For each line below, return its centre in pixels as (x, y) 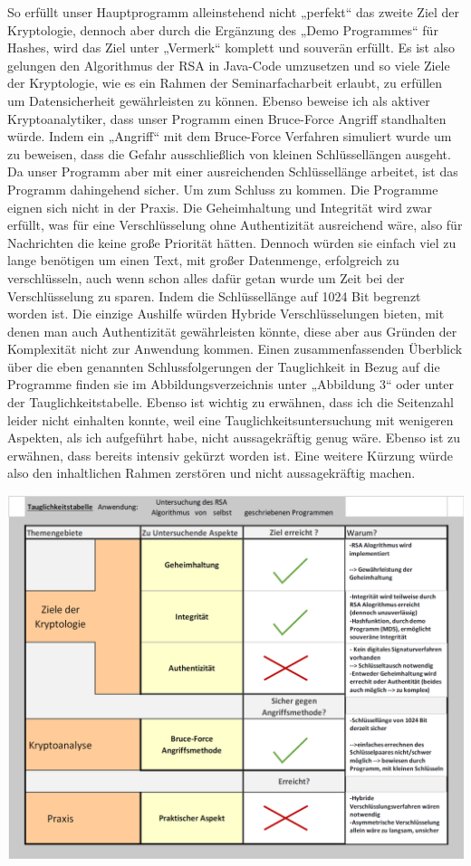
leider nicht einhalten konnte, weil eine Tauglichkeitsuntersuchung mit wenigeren (231, 419)
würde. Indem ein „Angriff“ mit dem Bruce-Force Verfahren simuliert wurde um (230, 136)
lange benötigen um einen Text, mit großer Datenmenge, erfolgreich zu (203, 260)
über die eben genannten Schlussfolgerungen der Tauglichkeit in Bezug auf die (224, 366)
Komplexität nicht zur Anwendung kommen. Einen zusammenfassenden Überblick (235, 349)
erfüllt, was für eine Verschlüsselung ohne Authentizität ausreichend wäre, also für (235, 225)
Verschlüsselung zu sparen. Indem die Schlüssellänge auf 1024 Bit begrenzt (214, 295)
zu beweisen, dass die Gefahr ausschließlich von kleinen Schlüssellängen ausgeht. (229, 153)
